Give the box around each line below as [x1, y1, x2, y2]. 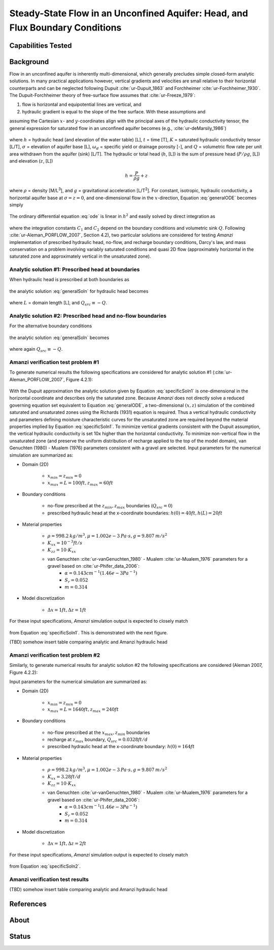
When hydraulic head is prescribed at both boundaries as [9, 277, 129, 283]
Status [9, 932, 31, 941]
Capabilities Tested [9, 41, 72, 50]
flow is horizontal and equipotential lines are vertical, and [22, 102, 142, 108]
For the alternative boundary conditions [9, 323, 92, 329]
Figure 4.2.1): [66, 376, 93, 382]
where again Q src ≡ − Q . [9, 346, 63, 353]
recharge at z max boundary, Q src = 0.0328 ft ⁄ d [47, 736, 148, 744]
